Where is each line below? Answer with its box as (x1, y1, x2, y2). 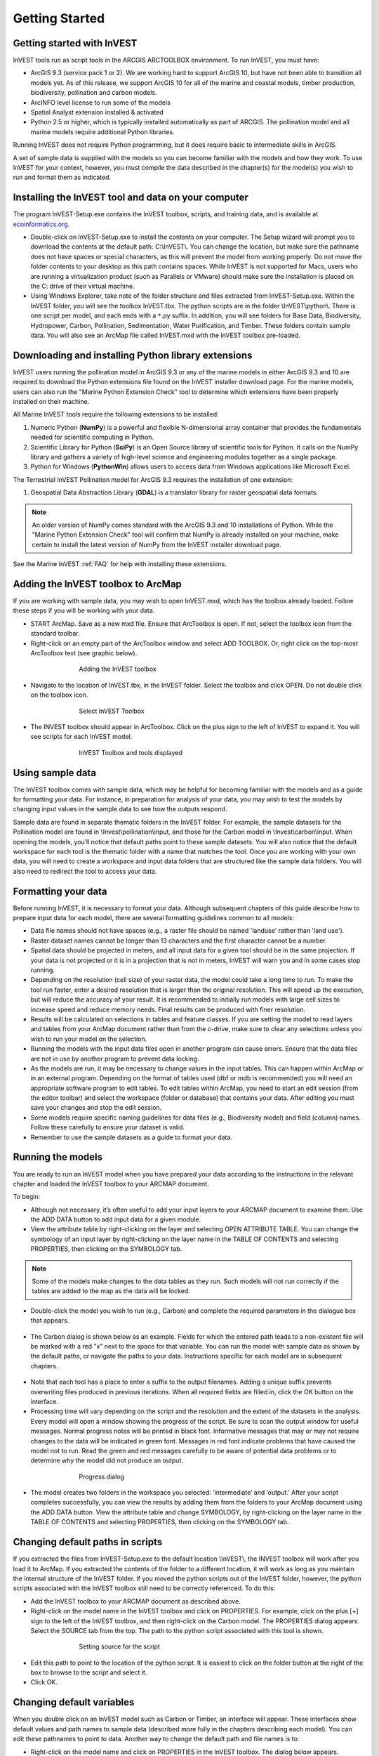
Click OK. (30, 1678, 58, 1686)
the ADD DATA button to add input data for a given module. (30, 1215, 201, 1224)
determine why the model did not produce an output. (30, 1456, 184, 1465)
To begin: (13, 1193, 41, 1201)
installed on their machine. (13, 398, 90, 406)
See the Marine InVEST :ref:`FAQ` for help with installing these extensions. (13, 560, 227, 568)
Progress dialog (79, 1472, 125, 1481)
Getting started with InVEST (13, 37, 138, 49)
